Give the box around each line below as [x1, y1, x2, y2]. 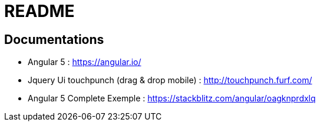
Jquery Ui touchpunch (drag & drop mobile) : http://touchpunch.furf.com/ [28, 75, 312, 86]
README [4, 1, 75, 21]
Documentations [4, 32, 104, 47]
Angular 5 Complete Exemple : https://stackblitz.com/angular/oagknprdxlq [28, 93, 316, 104]
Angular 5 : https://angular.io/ [28, 57, 141, 67]
